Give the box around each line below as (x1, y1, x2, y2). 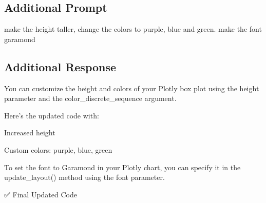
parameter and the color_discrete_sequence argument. (4, 93, 177, 104)
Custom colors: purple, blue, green (4, 144, 112, 155)
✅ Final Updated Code (4, 189, 77, 199)
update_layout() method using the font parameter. (4, 172, 165, 182)
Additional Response (4, 58, 117, 74)
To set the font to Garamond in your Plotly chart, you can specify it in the (4, 161, 241, 172)
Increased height (4, 127, 55, 138)
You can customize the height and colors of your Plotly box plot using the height (4, 83, 259, 93)
